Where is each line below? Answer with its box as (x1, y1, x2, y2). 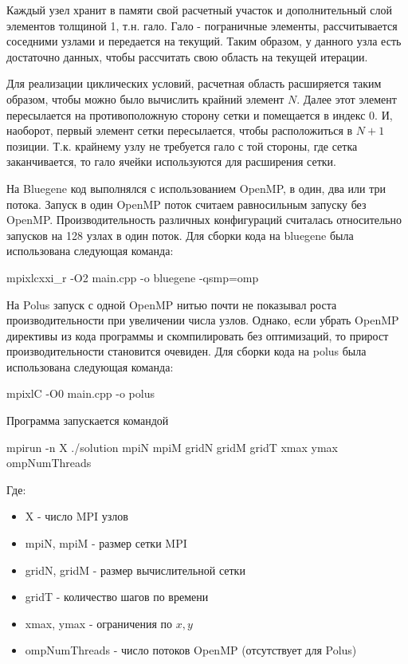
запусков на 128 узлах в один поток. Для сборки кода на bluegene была (6, 226, 354, 243)
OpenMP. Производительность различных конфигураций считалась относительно (6, 211, 402, 228)
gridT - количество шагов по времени (25, 588, 209, 605)
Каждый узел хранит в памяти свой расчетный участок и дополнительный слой (6, 2, 392, 18)
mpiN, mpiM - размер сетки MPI (25, 535, 187, 552)
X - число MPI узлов (25, 508, 128, 525)
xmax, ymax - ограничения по (25, 615, 173, 631)
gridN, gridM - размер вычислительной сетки (25, 561, 245, 578)
